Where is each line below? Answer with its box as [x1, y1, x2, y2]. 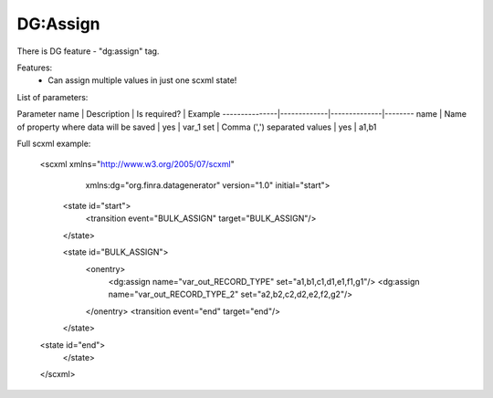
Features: [16, 62, 53, 73]
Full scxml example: [16, 138, 91, 149]
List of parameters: [16, 91, 89, 102]
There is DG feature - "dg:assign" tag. [16, 46, 160, 57]
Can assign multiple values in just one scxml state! [47, 75, 237, 86]
